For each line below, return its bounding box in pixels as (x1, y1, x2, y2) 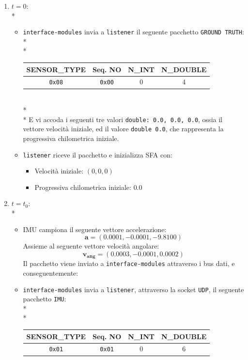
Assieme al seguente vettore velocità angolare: (23, 241, 159, 251)
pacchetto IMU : (23, 294, 66, 304)
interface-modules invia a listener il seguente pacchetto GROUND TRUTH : (23, 27, 244, 37)
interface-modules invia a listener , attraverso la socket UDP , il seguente (23, 284, 244, 294)
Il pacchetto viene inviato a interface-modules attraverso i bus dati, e (23, 258, 235, 268)
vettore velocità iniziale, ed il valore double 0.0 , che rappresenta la (23, 124, 224, 134)
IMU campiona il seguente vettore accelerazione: (23, 224, 167, 234)
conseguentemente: (23, 267, 78, 278)
